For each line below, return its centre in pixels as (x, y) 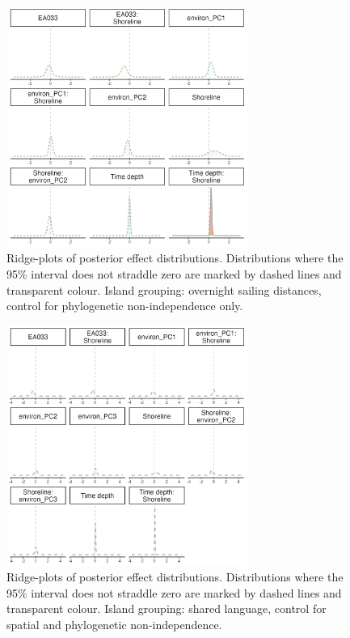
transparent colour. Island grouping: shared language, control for (167, 608)
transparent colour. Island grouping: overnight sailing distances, (164, 289)
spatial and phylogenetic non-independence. (114, 624)
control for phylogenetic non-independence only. (125, 306)
